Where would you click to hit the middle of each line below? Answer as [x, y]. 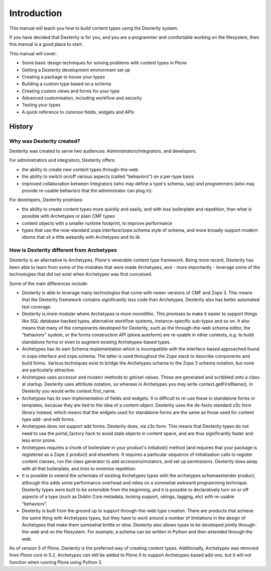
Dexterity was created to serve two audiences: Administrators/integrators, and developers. [103, 151]
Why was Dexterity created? [45, 141]
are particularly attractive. [48, 370]
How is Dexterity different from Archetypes [63, 250]
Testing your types [41, 105]
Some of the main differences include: [49, 283]
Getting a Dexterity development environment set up [76, 70]
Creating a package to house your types [63, 77]
